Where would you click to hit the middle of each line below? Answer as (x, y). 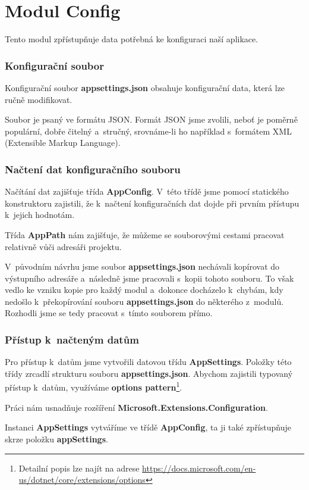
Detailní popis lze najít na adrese (79, 468)
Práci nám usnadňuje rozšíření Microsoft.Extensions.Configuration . (136, 407)
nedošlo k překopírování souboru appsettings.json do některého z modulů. (144, 301)
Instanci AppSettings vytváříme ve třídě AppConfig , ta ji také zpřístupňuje (148, 427)
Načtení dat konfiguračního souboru (93, 169)
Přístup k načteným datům (72, 339)
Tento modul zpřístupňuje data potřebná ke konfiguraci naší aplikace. (132, 39)
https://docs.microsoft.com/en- (199, 468)
